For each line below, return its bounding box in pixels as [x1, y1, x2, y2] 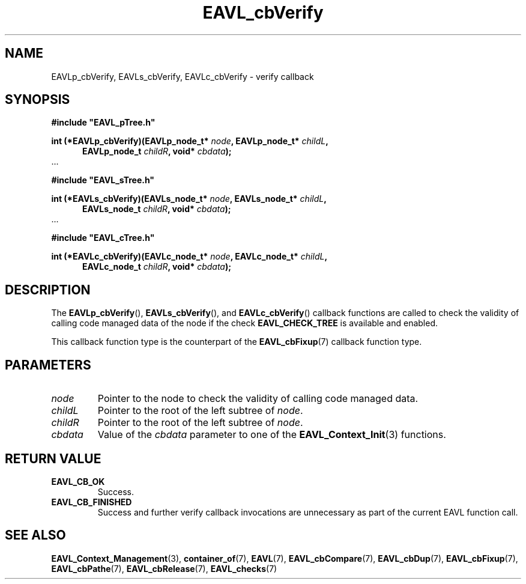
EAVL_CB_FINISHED [51, 496, 132, 507]
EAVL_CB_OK [51, 476, 105, 487]
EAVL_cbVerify [202, 2, 324, 23]
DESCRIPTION [5, 282, 91, 297]
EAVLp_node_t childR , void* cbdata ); [82, 146, 232, 157]
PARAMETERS [5, 357, 91, 373]
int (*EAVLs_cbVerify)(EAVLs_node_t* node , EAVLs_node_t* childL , [51, 193, 327, 204]
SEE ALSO [5, 528, 66, 543]
